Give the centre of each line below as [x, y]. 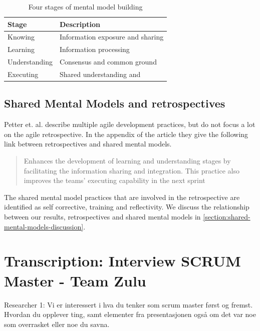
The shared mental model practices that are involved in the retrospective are [122, 197]
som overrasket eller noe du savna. [57, 324]
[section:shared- [227, 217]
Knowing [21, 37]
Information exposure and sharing [111, 37]
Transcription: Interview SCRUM [122, 261]
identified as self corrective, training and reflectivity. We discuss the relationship [127, 207]
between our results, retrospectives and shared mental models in [102, 217]
